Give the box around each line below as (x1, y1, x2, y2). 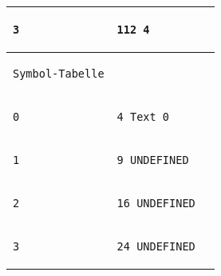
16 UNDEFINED (116, 197, 195, 210)
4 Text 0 (116, 110, 170, 123)
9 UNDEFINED (116, 154, 189, 166)
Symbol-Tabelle (13, 67, 105, 80)
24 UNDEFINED (116, 240, 195, 253)
